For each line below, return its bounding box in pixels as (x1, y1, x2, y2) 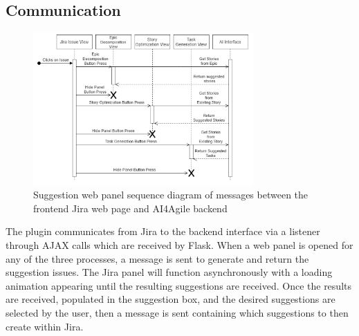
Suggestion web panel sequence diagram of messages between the (33, 187, 309, 202)
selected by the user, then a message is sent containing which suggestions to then (6, 306, 349, 320)
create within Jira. (6, 319, 84, 333)
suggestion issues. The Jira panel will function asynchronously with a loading (6, 265, 333, 279)
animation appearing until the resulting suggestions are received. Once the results (6, 278, 351, 292)
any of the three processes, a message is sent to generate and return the (6, 251, 309, 265)
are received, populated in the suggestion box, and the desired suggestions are (6, 292, 335, 306)
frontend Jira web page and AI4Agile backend (33, 200, 228, 215)
